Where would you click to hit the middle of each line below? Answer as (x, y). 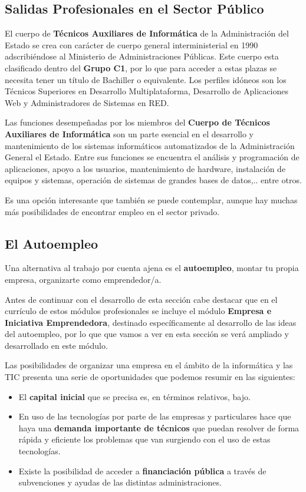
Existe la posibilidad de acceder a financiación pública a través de (142, 470)
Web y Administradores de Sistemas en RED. (87, 102)
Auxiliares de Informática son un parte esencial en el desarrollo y (129, 133)
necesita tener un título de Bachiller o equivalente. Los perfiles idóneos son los (146, 79)
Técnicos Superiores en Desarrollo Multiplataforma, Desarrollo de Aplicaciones (147, 91)
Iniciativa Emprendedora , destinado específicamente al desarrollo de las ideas (151, 322)
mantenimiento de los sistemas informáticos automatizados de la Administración (150, 145)
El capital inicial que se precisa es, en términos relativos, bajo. (134, 396)
